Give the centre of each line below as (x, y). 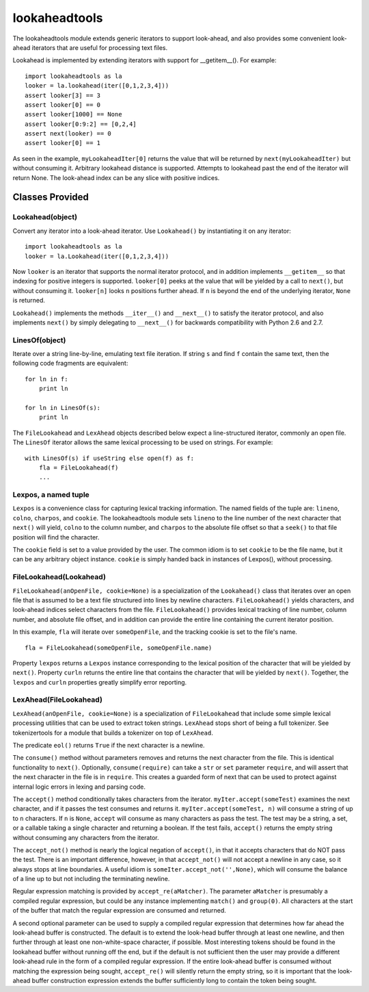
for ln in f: (46, 379)
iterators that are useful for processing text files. (100, 47)
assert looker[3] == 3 (63, 95)
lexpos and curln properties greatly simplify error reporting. (100, 682)
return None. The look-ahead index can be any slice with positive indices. (116, 177)
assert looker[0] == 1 (63, 143)
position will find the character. (56, 537)
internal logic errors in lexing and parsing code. (79, 787)
